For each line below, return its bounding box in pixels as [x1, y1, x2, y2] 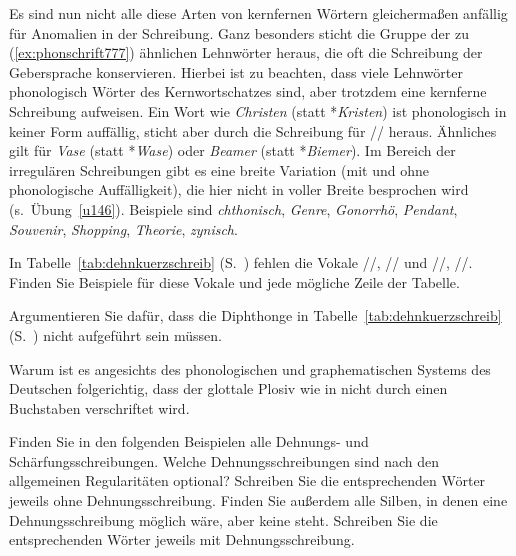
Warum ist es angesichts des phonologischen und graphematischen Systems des [9, 358, 491, 379]
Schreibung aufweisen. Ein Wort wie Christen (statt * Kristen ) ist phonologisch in [9, 100, 507, 121]
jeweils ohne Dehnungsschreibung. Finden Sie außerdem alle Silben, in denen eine [9, 490, 508, 511]
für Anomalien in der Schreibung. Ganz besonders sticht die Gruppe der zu [9, 22, 469, 43]
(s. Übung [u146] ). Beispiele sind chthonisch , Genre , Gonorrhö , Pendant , [9, 198, 458, 219]
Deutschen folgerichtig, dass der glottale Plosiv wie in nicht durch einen [9, 378, 448, 399]
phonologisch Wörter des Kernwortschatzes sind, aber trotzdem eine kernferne [9, 81, 487, 102]
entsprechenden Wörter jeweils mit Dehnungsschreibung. [9, 529, 355, 550]
